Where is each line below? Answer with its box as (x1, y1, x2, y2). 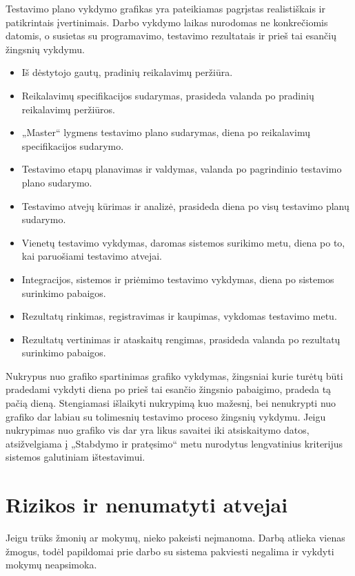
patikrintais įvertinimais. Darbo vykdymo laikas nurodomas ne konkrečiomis (6, 15, 328, 29)
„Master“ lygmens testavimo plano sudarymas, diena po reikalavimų (21, 125, 310, 140)
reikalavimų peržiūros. (21, 102, 115, 116)
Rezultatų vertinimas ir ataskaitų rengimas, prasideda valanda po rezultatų (21, 332, 341, 346)
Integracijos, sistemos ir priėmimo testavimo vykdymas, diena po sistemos (21, 271, 334, 286)
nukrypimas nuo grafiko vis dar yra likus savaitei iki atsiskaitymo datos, (6, 423, 310, 437)
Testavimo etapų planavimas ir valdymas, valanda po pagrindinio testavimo (21, 162, 342, 176)
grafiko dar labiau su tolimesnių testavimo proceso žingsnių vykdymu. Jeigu (6, 409, 326, 423)
